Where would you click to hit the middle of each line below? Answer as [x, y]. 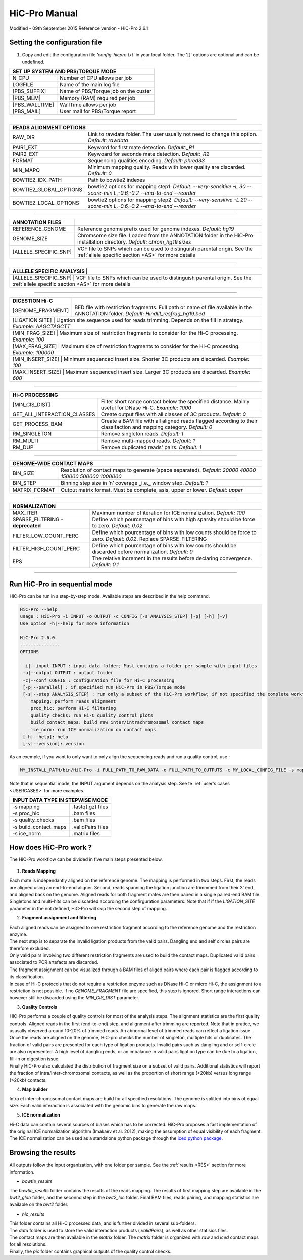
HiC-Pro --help [39, 609]
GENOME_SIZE [30, 239]
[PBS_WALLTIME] [33, 105]
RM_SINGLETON [32, 434]
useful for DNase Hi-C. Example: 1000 [146, 408]
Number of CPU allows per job [96, 78]
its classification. [27, 977]
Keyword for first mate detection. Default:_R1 [141, 148]
